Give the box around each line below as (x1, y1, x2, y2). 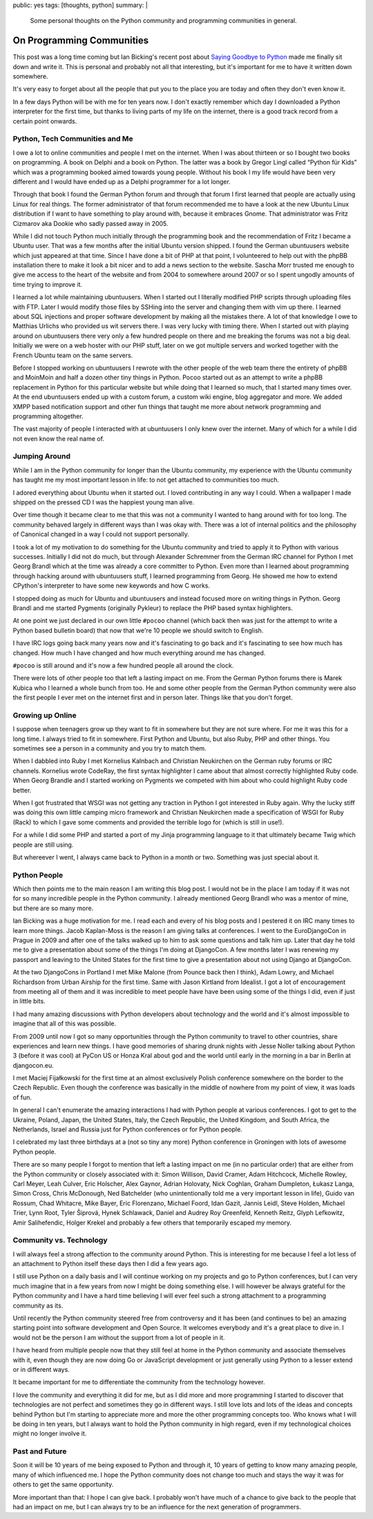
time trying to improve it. (12, 280, 83, 288)
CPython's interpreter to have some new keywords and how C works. (12, 581, 211, 590)
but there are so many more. (12, 904, 94, 912)
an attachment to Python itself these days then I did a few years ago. (12, 1260, 209, 1268)
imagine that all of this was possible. (12, 1019, 117, 1028)
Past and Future (12, 1446, 67, 1456)
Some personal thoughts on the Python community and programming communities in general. (30, 17, 297, 25)
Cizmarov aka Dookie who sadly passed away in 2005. (12, 219, 169, 227)
